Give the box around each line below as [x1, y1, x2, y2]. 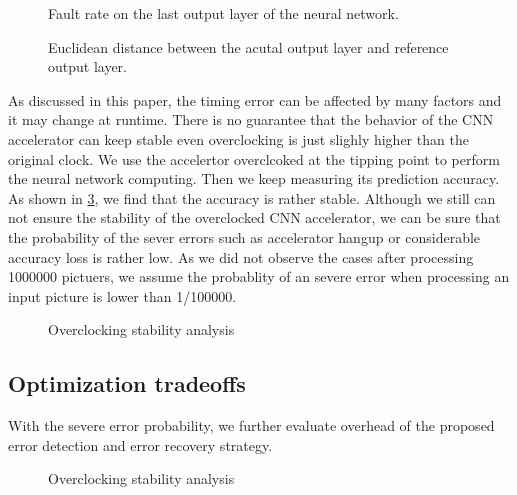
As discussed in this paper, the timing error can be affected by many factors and [8, 89, 502, 110]
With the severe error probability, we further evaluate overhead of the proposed [8, 415, 495, 436]
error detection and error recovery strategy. [8, 434, 273, 455]
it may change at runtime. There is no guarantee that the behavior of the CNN [8, 109, 494, 130]
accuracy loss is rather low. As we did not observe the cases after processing [8, 246, 474, 267]
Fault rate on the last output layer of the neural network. [48, 3, 399, 23]
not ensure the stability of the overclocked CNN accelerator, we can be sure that [8, 207, 501, 228]
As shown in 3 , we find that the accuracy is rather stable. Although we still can [8, 187, 496, 208]
